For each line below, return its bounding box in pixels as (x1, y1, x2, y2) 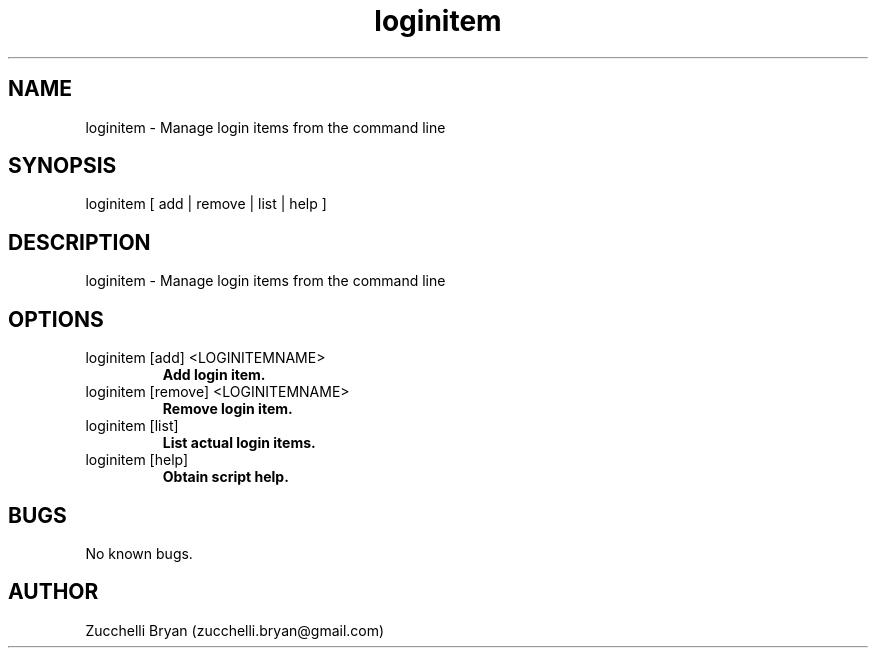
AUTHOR (8, 579, 99, 605)
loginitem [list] (85, 417, 179, 435)
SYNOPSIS (8, 153, 117, 179)
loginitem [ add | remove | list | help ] (85, 195, 327, 213)
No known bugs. (85, 544, 193, 562)
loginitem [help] (85, 451, 189, 469)
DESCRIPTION (8, 229, 151, 255)
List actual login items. (162, 434, 316, 452)
